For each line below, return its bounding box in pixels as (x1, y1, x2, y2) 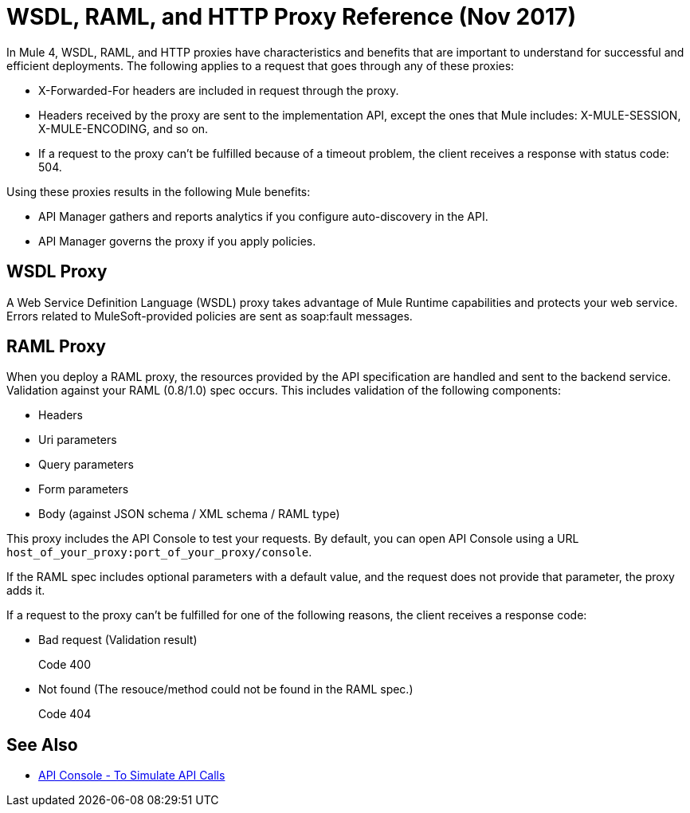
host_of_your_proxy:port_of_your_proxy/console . (6, 545, 312, 560)
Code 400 (38, 658, 92, 672)
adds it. (6, 583, 45, 598)
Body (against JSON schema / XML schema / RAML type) (38, 507, 340, 521)
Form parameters (38, 482, 129, 497)
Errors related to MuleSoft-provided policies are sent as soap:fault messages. (6, 308, 413, 323)
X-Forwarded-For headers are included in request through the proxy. (38, 83, 399, 97)
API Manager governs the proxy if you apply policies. (38, 234, 316, 248)
